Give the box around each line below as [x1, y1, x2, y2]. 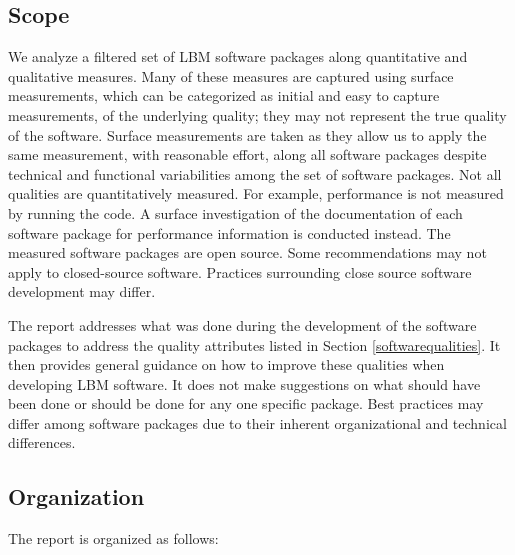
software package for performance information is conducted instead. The [8, 222, 451, 243]
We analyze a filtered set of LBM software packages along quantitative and [8, 46, 468, 67]
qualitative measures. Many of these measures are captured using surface [8, 65, 454, 86]
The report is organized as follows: [8, 528, 219, 549]
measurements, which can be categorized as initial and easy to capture [8, 85, 440, 106]
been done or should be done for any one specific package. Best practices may [8, 393, 484, 414]
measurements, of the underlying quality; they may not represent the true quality [8, 104, 507, 125]
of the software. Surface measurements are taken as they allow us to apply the [8, 124, 487, 145]
